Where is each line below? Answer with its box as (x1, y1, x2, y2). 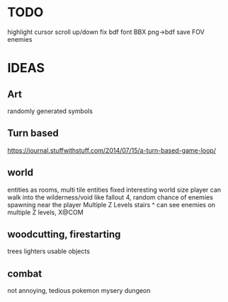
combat (7, 267, 42, 279)
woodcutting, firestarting (7, 228, 121, 240)
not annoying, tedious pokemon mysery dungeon (7, 286, 151, 295)
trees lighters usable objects (7, 247, 91, 255)
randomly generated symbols (7, 107, 93, 115)
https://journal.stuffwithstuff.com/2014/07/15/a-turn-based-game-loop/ (7, 146, 216, 154)
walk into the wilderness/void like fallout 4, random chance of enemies (7, 192, 214, 202)
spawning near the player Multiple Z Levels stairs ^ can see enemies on (7, 200, 216, 209)
